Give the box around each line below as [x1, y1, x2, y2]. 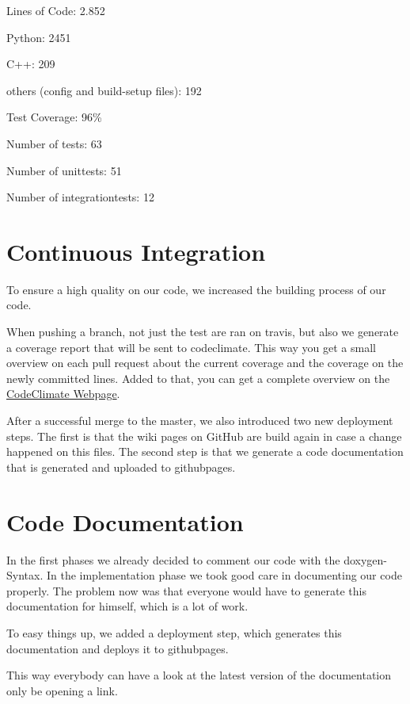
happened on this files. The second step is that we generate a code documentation [6, 443, 404, 460]
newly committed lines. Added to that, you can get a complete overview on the [6, 369, 390, 386]
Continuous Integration [6, 235, 266, 267]
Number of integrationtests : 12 [6, 189, 154, 205]
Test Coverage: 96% [6, 109, 102, 125]
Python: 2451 [6, 29, 71, 45]
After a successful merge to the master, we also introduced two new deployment [6, 412, 393, 429]
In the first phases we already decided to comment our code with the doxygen [6, 551, 384, 568]
